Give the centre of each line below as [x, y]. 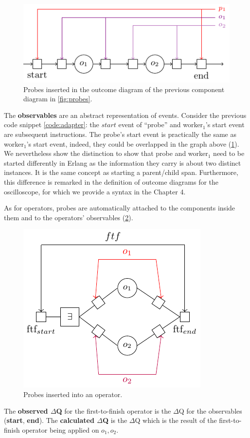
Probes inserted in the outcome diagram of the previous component [124, 89]
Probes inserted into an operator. [73, 394]
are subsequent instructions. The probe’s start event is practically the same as [120, 134]
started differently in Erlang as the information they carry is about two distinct [123, 162]
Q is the [115, 420]
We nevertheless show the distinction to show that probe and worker [106, 153]
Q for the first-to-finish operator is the [114, 410]
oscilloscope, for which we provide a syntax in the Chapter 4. [95, 191]
